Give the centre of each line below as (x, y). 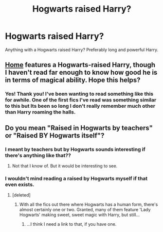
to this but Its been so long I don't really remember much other (80, 106)
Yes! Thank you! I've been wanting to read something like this (79, 94)
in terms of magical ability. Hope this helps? (73, 80)
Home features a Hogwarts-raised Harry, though (80, 65)
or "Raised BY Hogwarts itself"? (55, 135)
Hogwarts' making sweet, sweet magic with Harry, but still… (80, 215)
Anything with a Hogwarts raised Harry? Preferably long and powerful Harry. (82, 50)
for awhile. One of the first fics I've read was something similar (81, 100)
